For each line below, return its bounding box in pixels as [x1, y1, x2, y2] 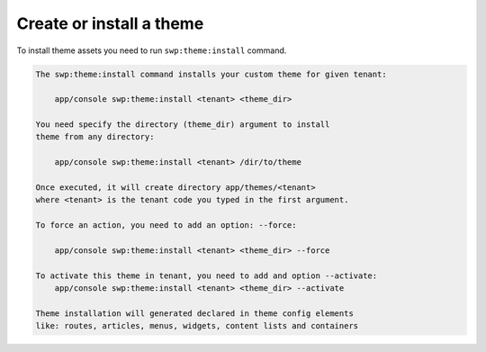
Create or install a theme [16, 14, 204, 33]
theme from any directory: [35, 131, 155, 142]
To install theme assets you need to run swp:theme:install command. [16, 45, 287, 56]
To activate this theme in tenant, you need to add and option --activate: [35, 270, 378, 281]
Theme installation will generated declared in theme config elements [35, 308, 355, 319]
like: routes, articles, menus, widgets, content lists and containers [35, 320, 359, 331]
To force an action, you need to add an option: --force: [35, 221, 297, 230]
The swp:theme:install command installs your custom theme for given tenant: [35, 68, 387, 79]
